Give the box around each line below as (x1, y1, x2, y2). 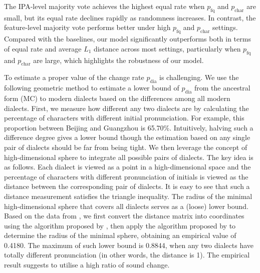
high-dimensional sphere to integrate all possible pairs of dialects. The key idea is (4, 151, 253, 162)
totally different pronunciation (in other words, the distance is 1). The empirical (4, 249, 250, 260)
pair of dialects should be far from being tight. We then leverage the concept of (4, 141, 247, 152)
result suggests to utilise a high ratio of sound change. (4, 259, 170, 270)
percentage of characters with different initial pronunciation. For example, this (4, 112, 244, 123)
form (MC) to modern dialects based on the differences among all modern (4, 92, 230, 103)
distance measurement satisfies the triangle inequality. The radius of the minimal (4, 190, 252, 201)
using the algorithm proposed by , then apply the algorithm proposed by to (4, 220, 236, 230)
